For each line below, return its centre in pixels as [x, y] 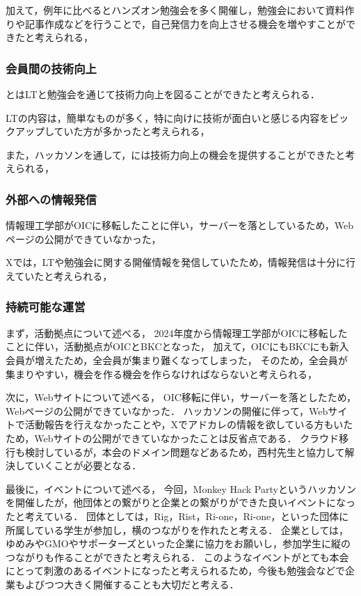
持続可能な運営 [46, 307]
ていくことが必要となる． [83, 465]
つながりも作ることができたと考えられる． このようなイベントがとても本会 [177, 557]
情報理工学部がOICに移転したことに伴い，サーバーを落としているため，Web [180, 225]
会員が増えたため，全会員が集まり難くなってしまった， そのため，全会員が [177, 360]
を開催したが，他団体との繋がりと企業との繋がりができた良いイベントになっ [180, 502]
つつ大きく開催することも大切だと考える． [142, 584]
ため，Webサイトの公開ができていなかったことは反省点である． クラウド [173, 438]
